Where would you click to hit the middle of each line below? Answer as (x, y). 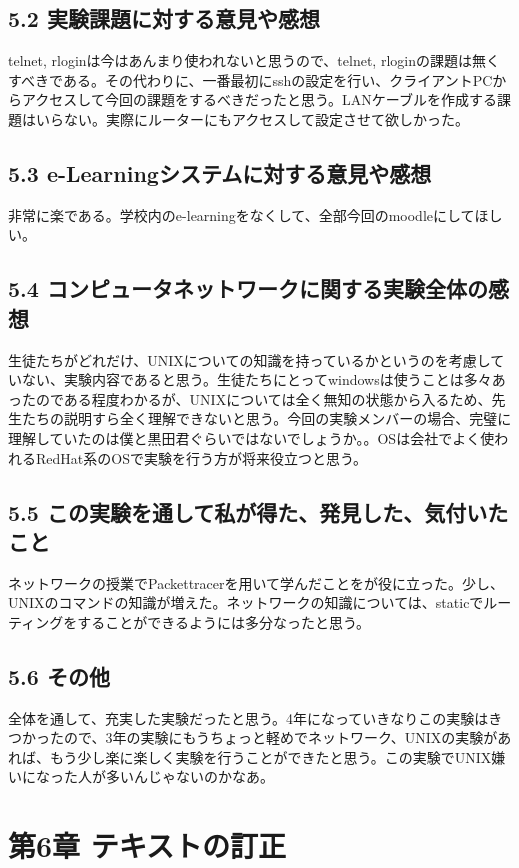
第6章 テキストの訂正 (147, 845)
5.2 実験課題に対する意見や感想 (164, 18)
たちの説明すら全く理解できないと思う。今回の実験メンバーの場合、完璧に (266, 418)
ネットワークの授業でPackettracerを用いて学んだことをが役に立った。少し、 (256, 582)
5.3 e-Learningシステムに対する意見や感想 (220, 172)
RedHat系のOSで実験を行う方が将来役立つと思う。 (201, 457)
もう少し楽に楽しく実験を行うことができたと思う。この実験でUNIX (270, 756)
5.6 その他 (59, 675)
